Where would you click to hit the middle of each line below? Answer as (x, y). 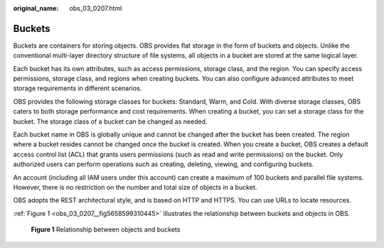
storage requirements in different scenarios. (78, 88)
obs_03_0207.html (96, 8)
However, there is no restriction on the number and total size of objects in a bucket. (135, 187)
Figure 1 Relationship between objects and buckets (106, 230)
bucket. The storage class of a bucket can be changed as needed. (110, 122)
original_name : (36, 8)
